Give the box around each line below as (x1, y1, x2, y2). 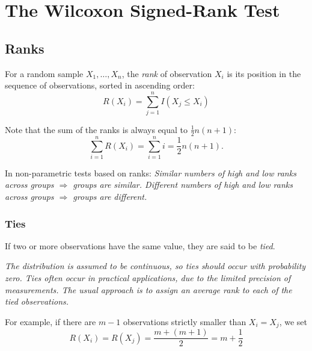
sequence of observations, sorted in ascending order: (5, 79, 195, 92)
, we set (279, 315, 307, 328)
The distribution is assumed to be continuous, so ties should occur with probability (5, 259, 306, 272)
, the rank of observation (121, 67, 212, 79)
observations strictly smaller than (123, 315, 246, 328)
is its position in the (227, 67, 301, 79)
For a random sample (5, 67, 84, 79)
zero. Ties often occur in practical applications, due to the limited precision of (5, 272, 291, 284)
